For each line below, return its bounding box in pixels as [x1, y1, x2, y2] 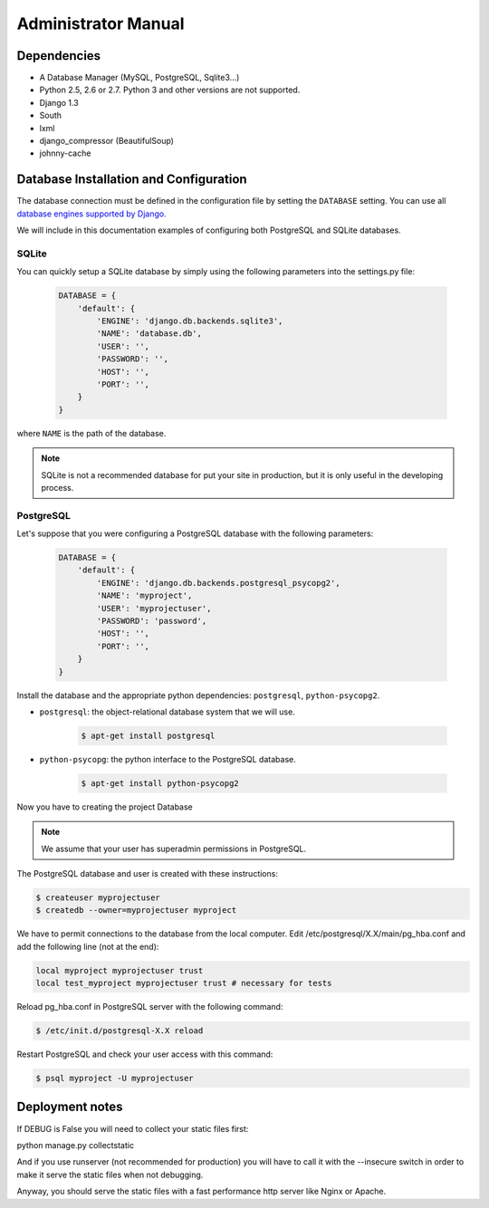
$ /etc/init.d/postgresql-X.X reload [35, 1026, 204, 1036]
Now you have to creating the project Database [16, 801, 194, 812]
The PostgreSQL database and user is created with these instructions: [16, 868, 278, 879]
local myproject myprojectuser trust [35, 965, 204, 975]
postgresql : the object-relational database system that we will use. [39, 706, 296, 717]
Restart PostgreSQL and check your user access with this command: [16, 1049, 273, 1059]
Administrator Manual [16, 14, 185, 34]
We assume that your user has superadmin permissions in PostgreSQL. [41, 843, 307, 854]
